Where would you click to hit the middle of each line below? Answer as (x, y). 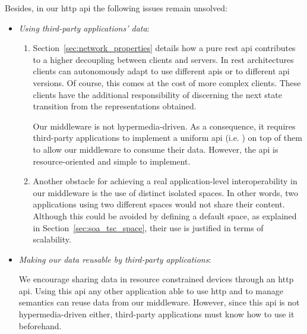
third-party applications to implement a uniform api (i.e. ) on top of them (167, 138)
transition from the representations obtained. (115, 106)
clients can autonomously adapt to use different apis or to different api (161, 71)
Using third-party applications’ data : (84, 28)
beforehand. (40, 325)
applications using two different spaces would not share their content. (159, 204)
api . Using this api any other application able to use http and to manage (151, 290)
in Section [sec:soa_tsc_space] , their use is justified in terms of (148, 227)
